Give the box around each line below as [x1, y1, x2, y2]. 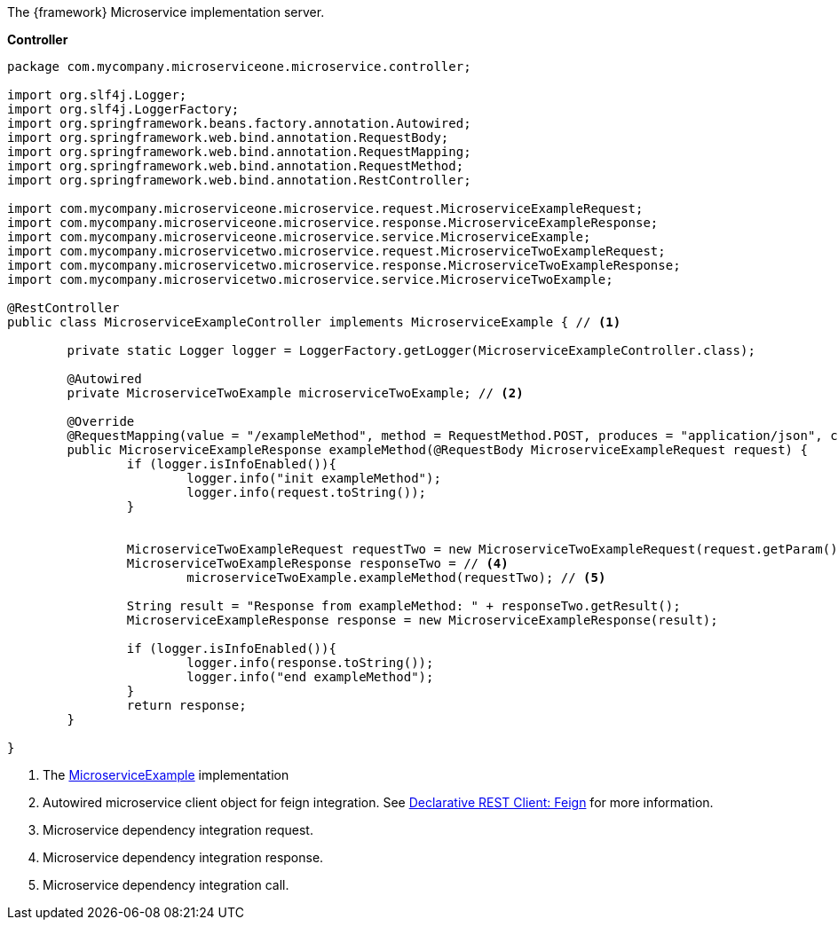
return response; [126, 698, 247, 712]
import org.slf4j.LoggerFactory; [7, 102, 240, 116]
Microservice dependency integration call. [43, 877, 289, 892]
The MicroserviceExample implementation [43, 767, 289, 782]
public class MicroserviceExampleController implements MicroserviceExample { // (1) [7, 315, 621, 329]
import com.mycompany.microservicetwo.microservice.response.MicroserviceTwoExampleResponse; [7, 258, 681, 272]
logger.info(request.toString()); [186, 485, 427, 499]
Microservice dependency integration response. [43, 850, 324, 865]
